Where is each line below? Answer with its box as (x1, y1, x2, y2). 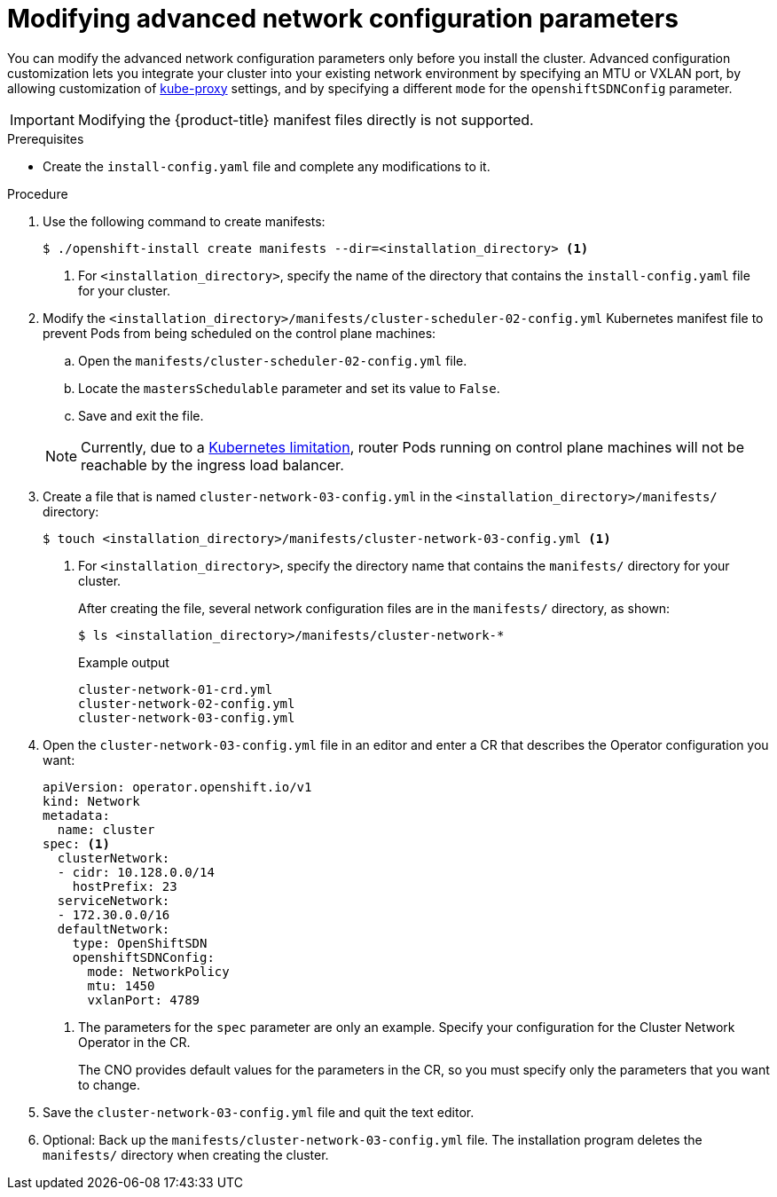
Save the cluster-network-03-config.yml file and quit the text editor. (43, 1104, 475, 1120)
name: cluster (57, 822, 155, 837)
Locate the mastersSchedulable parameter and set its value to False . (78, 380, 500, 396)
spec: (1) (43, 836, 110, 851)
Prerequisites (7, 130, 84, 146)
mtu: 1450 (87, 978, 155, 993)
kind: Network (43, 793, 140, 808)
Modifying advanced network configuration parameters (7, 4, 679, 34)
